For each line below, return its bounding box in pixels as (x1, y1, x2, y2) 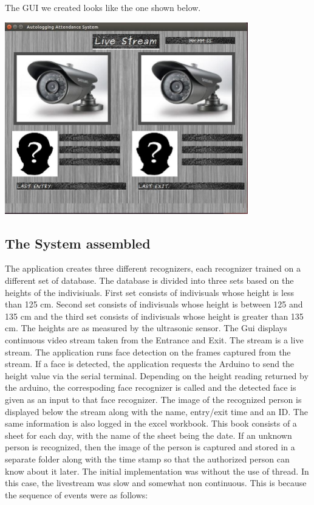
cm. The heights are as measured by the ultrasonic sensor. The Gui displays (5, 321, 287, 334)
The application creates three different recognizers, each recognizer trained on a (5, 262, 301, 275)
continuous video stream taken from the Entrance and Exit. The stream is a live (5, 334, 304, 346)
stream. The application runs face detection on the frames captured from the (5, 345, 291, 358)
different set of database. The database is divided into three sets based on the (5, 274, 294, 287)
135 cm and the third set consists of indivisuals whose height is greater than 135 (5, 309, 304, 322)
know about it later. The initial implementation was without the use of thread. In (5, 464, 309, 477)
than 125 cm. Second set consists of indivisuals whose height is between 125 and (5, 298, 303, 311)
